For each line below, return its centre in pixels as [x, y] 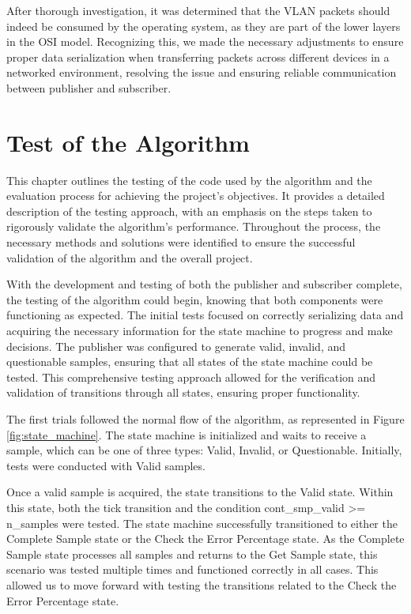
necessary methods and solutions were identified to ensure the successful [181, 242]
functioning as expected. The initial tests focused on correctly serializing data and [205, 315]
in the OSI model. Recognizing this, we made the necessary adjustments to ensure [205, 41]
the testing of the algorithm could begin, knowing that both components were [195, 299]
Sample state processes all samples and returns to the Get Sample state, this [192, 554]
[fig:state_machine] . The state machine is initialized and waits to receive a [187, 434]
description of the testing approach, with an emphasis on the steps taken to [189, 211]
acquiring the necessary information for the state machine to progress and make [200, 331]
